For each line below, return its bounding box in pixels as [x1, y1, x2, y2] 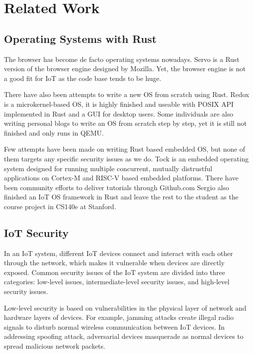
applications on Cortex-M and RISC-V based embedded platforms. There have [4, 173, 239, 183]
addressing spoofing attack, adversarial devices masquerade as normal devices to [4, 331, 244, 341]
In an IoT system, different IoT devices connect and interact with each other [4, 248, 233, 258]
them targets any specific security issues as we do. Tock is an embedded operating [4, 153, 249, 163]
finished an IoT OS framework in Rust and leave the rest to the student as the [4, 192, 238, 202]
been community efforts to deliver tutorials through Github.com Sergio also [4, 182, 229, 192]
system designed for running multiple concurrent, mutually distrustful [4, 163, 213, 173]
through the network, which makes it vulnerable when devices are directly [4, 257, 225, 268]
